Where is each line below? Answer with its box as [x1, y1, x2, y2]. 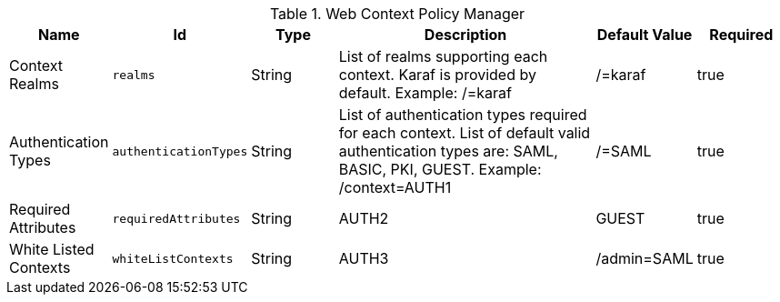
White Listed [9, 240, 95, 258]
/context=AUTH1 [338, 178, 452, 196]
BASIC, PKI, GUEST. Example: [338, 160, 542, 178]
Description [424, 25, 507, 44]
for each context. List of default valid [338, 124, 591, 142]
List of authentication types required [338, 106, 587, 124]
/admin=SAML [595, 249, 694, 267]
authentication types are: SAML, [338, 142, 558, 160]
